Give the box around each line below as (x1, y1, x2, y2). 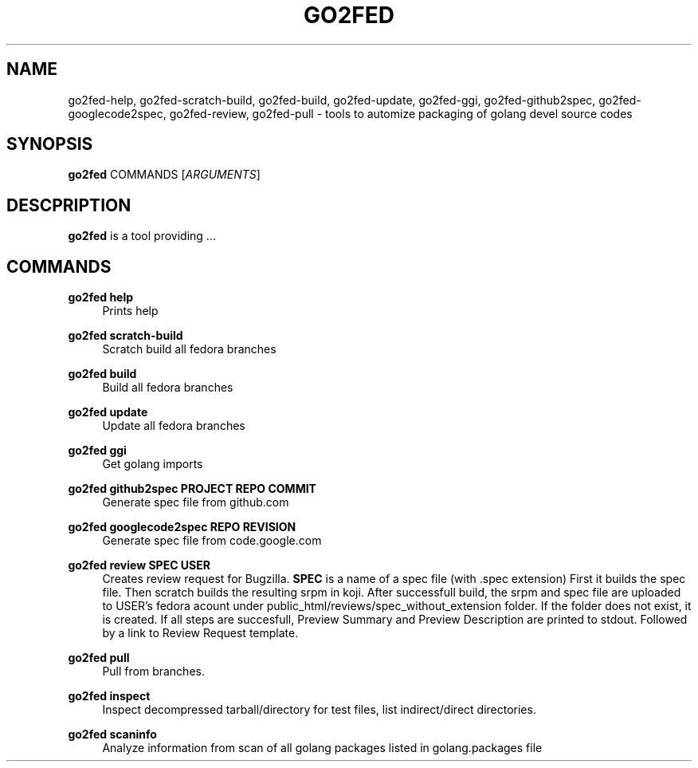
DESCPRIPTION (6, 195, 131, 215)
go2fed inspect (68, 689, 151, 703)
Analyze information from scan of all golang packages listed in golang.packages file (102, 741, 543, 755)
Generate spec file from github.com (102, 495, 289, 510)
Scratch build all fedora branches (102, 342, 276, 356)
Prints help (102, 304, 159, 318)
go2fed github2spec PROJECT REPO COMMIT (68, 482, 316, 496)
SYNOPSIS (6, 134, 93, 155)
